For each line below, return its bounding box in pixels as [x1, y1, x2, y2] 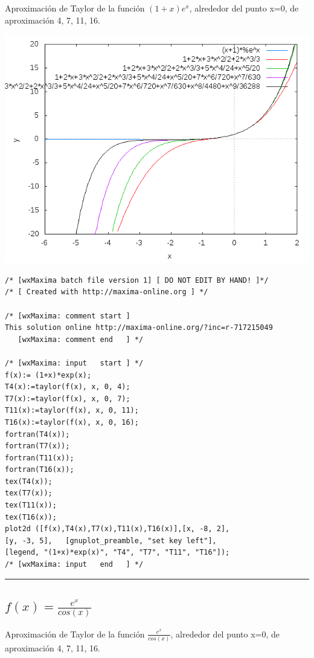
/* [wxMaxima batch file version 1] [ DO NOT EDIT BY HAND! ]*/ [5, 276, 269, 285]
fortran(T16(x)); [5, 465, 74, 474]
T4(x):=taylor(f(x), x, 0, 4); [5, 382, 130, 392]
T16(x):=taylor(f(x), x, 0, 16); [5, 418, 139, 427]
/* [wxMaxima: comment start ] [5, 311, 130, 320]
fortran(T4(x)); [5, 430, 70, 439]
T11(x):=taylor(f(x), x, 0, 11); [5, 406, 139, 415]
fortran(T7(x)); [5, 442, 70, 451]
